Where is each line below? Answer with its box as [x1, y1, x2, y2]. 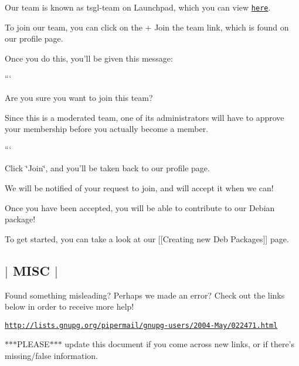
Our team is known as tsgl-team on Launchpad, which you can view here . [5, 1, 271, 13]
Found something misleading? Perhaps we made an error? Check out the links [5, 289, 285, 301]
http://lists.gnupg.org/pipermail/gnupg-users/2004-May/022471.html [5, 321, 278, 330]
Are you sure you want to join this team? [5, 91, 153, 104]
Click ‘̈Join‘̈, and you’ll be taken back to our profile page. [5, 162, 210, 174]
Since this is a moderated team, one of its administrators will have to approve [5, 111, 284, 123]
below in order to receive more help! [5, 300, 134, 313]
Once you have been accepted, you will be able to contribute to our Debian [5, 201, 275, 213]
